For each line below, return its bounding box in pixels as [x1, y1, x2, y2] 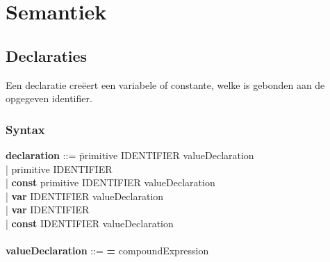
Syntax [6, 120, 45, 138]
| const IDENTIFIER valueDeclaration [6, 215, 174, 230]
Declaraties [6, 44, 88, 66]
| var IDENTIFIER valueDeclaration [6, 188, 164, 203]
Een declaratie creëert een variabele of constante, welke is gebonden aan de [6, 77, 325, 92]
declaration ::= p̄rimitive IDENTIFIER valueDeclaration [6, 147, 254, 162]
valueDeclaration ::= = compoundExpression [6, 243, 209, 258]
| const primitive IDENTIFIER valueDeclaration [6, 175, 215, 190]
